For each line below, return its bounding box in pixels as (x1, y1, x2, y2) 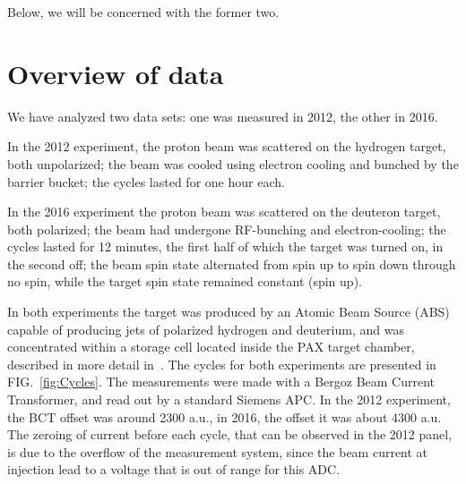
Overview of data (7, 55, 224, 91)
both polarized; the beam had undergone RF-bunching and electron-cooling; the (7, 219, 446, 238)
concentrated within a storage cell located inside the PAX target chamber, (7, 337, 415, 356)
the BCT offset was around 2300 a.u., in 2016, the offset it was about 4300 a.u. (7, 407, 442, 426)
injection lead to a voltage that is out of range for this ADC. (7, 460, 341, 479)
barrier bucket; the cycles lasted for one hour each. (7, 172, 285, 191)
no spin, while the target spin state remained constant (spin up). (7, 272, 362, 291)
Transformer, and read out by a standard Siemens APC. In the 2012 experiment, (7, 390, 451, 409)
